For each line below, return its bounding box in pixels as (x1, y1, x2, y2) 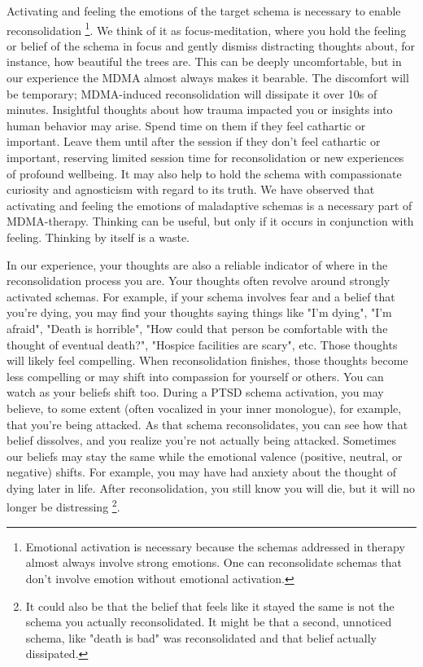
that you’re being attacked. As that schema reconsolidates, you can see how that (7, 415, 408, 432)
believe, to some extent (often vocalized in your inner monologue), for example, (7, 399, 402, 416)
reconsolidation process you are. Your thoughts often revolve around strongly (7, 272, 390, 289)
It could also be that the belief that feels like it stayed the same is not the (25, 597, 395, 614)
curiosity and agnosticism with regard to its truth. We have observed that (7, 181, 375, 198)
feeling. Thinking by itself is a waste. (7, 228, 190, 245)
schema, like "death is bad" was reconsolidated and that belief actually (25, 629, 377, 646)
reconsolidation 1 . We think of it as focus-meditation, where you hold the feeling (7, 19, 407, 38)
